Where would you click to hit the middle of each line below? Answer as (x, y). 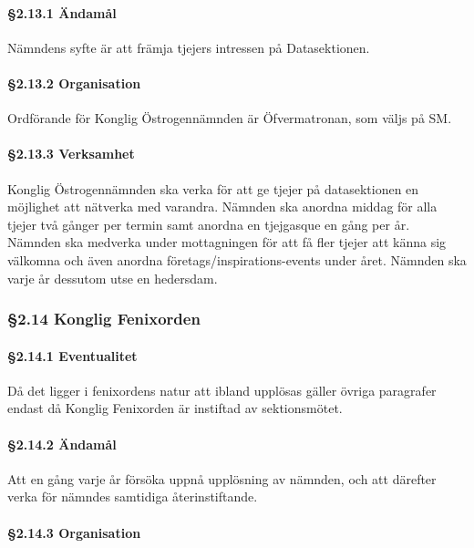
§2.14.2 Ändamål (62, 444)
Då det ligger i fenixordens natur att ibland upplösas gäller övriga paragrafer (222, 390)
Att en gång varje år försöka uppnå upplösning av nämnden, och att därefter (222, 478)
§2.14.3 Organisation (74, 532)
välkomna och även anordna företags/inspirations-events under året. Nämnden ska (237, 259)
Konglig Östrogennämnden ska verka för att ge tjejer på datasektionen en (213, 188)
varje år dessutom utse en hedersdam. (113, 278)
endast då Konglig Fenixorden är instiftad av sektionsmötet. (175, 408)
